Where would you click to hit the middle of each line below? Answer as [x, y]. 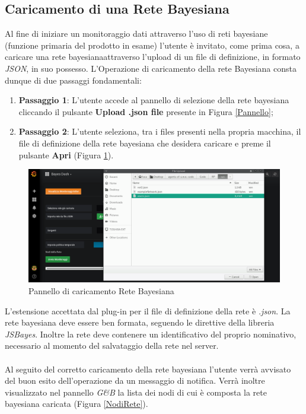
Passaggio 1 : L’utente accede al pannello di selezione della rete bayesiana [154, 100]
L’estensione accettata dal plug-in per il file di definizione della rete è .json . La [148, 310]
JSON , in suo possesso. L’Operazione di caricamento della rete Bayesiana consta [151, 68]
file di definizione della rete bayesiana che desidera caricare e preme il [145, 143]
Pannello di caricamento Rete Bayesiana [101, 291]
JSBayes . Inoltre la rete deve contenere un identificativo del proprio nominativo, [151, 334]
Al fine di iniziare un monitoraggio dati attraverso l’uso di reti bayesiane [136, 34]
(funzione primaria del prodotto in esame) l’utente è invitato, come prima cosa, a [152, 45]
